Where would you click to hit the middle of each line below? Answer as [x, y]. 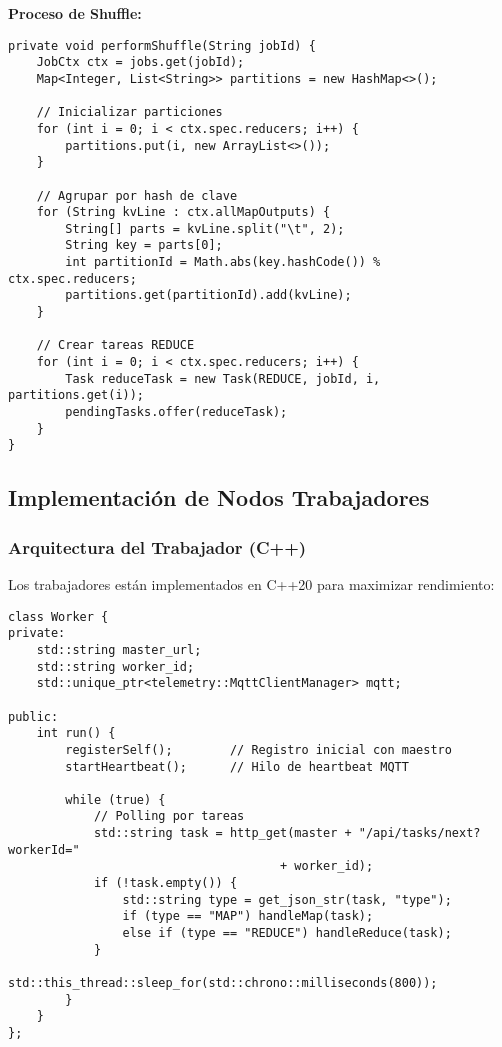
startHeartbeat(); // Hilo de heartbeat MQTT [237, 766]
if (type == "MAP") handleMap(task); [248, 916]
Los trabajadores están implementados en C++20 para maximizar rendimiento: [251, 584]
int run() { [76, 733]
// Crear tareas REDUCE [115, 345]
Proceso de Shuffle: [75, 13]
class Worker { [58, 616]
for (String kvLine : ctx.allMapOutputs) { [183, 212]
